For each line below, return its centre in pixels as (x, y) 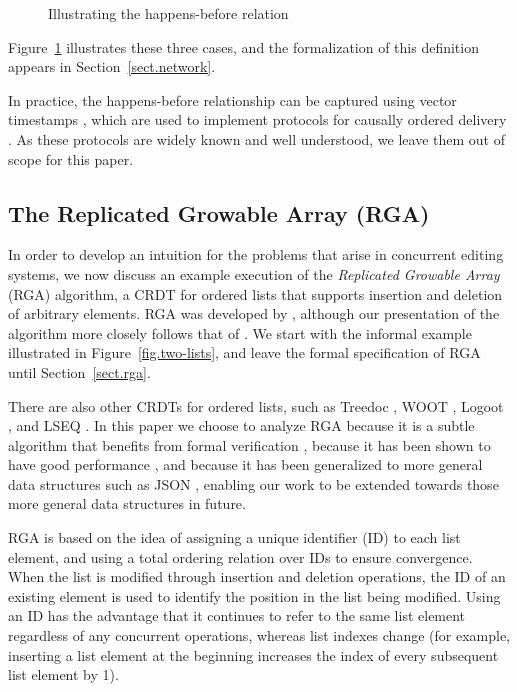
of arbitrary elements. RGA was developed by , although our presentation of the (254, 313)
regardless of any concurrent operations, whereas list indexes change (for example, (259, 635)
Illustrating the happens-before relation (168, 13)
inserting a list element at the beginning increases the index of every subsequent (253, 654)
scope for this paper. (71, 158)
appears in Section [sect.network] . (112, 66)
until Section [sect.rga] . (79, 371)
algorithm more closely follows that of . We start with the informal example (240, 332)
